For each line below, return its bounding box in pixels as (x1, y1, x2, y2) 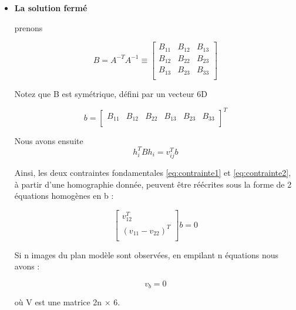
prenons (14, 21, 43, 34)
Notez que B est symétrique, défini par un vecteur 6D (14, 87, 207, 99)
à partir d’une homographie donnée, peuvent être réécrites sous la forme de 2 (14, 178, 292, 190)
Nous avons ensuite (14, 134, 83, 146)
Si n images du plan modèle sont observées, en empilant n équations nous (14, 248, 279, 261)
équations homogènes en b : (14, 189, 114, 202)
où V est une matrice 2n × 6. (14, 296, 120, 308)
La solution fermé (14, 2, 88, 14)
